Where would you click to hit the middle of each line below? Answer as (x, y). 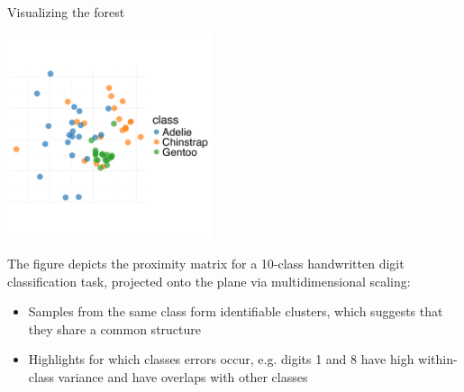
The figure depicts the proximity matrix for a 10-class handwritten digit (206, 263)
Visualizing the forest (66, 12)
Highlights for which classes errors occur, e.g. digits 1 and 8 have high (221, 359)
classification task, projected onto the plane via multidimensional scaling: (209, 281)
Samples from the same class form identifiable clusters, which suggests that (236, 311)
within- (438, 359)
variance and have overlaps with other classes (183, 376)
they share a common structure (114, 328)
